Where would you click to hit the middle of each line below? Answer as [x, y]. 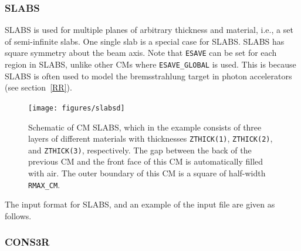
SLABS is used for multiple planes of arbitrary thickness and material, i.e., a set [149, 30]
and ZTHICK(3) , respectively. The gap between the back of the [140, 150]
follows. [18, 215]
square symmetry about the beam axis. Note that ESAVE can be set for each [141, 53]
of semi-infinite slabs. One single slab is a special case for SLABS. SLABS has [145, 41]
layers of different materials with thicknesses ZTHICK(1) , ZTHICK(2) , [150, 138]
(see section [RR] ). [38, 87]
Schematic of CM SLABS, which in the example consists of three [145, 127]
